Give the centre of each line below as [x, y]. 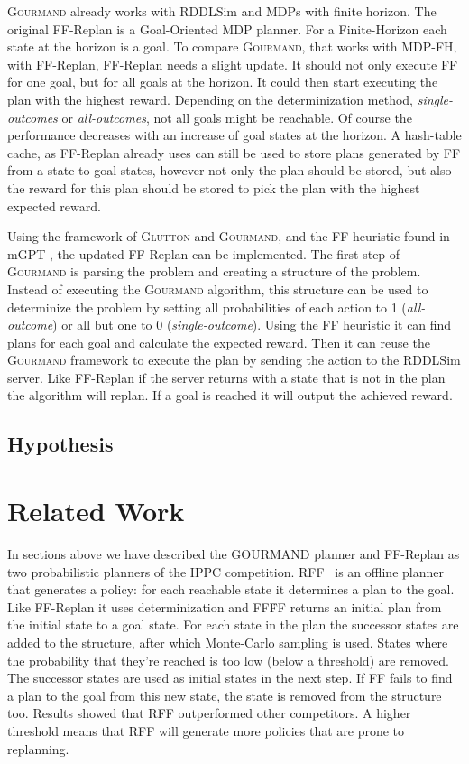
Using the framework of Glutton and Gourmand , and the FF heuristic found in [229, 236]
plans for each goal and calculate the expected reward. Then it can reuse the [219, 342]
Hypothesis [60, 444]
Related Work [96, 511]
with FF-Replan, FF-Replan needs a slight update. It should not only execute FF [233, 64]
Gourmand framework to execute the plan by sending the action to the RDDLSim [234, 360]
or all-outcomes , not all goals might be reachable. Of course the [237, 117]
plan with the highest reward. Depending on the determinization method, [210, 99]
